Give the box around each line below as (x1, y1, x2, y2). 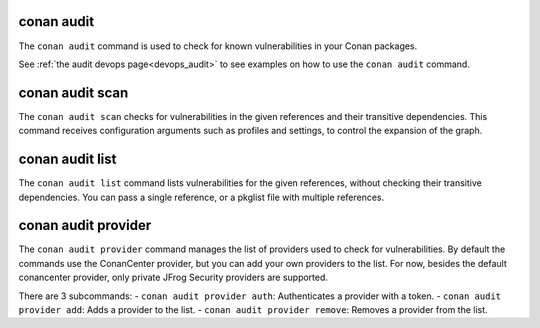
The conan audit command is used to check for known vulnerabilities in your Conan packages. (18, 40, 418, 52)
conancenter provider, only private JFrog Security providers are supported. (18, 271, 329, 284)
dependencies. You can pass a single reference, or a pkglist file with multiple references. (18, 191, 385, 203)
